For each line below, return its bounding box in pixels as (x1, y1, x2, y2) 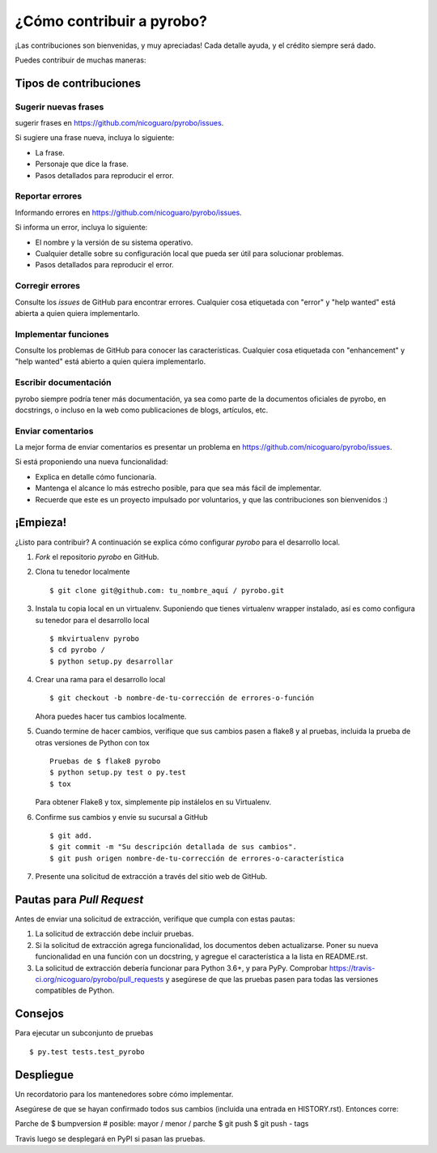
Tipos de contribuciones (15, 76, 142, 90)
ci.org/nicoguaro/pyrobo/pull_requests (35, 975, 164, 984)
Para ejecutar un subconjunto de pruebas (15, 1028, 154, 1038)
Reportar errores (15, 190, 83, 202)
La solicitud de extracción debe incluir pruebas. (35, 929, 194, 939)
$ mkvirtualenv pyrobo (49, 634, 140, 643)
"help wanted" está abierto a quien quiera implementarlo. (15, 357, 206, 366)
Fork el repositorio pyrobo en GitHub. (35, 552, 159, 562)
